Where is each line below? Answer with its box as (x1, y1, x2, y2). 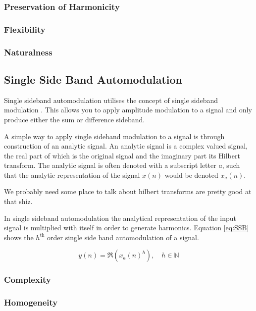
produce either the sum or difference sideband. (4, 114, 145, 124)
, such (222, 160, 240, 170)
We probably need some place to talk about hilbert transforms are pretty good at (4, 186, 252, 197)
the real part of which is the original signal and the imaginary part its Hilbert (4, 150, 240, 160)
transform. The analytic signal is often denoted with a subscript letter (4, 160, 216, 170)
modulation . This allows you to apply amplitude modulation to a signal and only (4, 104, 252, 115)
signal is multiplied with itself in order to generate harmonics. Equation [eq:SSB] (4, 222, 249, 233)
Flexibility (4, 23, 46, 35)
